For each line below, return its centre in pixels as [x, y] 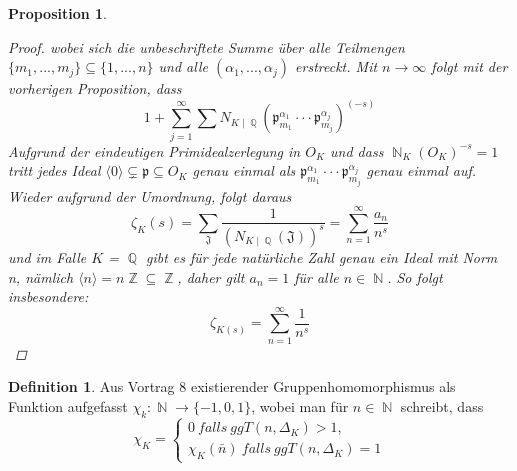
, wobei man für [300, 406]
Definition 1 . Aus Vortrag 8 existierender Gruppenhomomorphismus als [232, 386]
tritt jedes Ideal [54, 170]
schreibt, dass [442, 406]
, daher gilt [211, 276]
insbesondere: [48, 296]
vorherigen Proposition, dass [95, 88]
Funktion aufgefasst [68, 406]
